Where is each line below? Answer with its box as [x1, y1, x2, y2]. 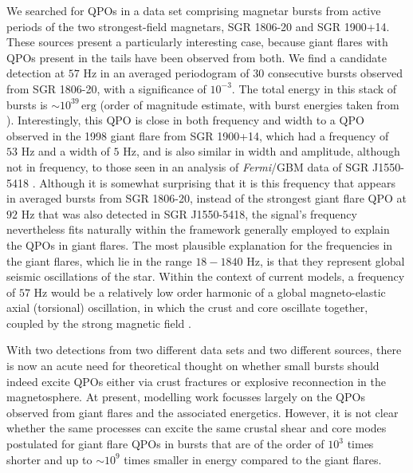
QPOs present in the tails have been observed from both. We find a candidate [6, 49, 387, 65]
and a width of [38, 143, 110, 160]
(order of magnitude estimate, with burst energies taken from [100, 96, 399, 112]
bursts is [6, 96, 48, 112]
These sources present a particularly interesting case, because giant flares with [6, 34, 388, 50]
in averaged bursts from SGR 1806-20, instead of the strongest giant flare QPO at [6, 190, 407, 207]
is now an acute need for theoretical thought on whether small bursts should [6, 357, 380, 374]
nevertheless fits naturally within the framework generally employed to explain [6, 221, 390, 238]
